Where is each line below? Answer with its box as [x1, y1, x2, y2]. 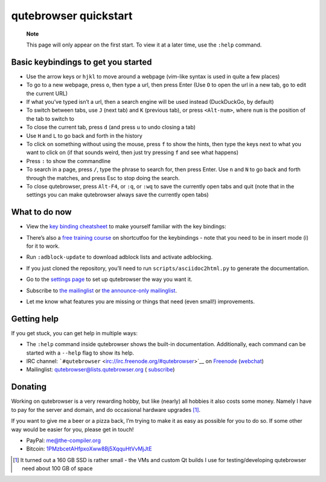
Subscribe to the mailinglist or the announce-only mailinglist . [26, 287, 177, 294]
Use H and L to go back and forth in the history [26, 132, 143, 139]
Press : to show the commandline [26, 157, 111, 164]
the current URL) [26, 89, 68, 97]
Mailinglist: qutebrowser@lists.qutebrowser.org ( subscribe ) [26, 366, 175, 373]
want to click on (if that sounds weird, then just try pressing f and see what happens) [26, 149, 238, 156]
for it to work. [26, 242, 60, 249]
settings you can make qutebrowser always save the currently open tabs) [26, 191, 209, 199]
